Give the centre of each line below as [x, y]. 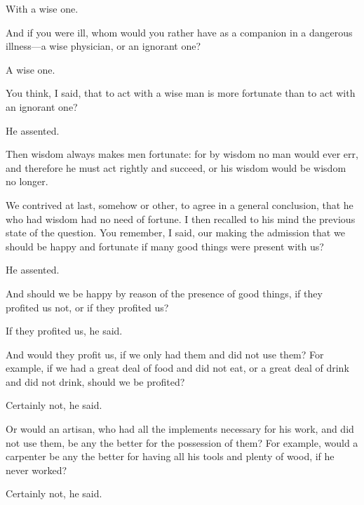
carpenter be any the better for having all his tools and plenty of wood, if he [170, 456]
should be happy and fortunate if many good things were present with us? [165, 246]
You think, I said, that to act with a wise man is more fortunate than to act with [181, 93]
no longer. [27, 181]
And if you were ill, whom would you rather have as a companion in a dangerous [179, 32]
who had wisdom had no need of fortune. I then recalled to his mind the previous [181, 218]
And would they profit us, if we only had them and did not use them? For [165, 354]
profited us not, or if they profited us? [87, 307]
